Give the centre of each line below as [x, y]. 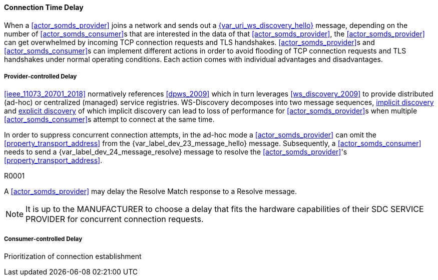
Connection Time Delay [44, 7]
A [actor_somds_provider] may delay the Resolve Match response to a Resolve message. [150, 191]
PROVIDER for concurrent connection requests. [115, 219]
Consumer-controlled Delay [43, 239]
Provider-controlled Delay [41, 76]
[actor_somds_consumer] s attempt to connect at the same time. [109, 119]
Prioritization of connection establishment [73, 256]
